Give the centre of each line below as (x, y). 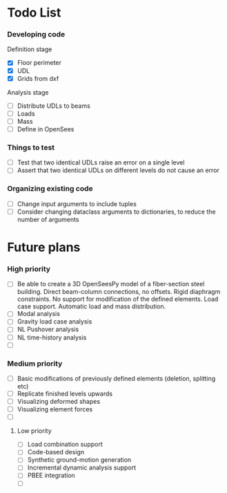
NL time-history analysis (52, 337)
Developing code (36, 35)
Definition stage (30, 49)
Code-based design (56, 452)
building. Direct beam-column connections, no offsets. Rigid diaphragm (119, 292)
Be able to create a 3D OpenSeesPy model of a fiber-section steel (111, 284)
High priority (29, 269)
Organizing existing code (50, 189)
